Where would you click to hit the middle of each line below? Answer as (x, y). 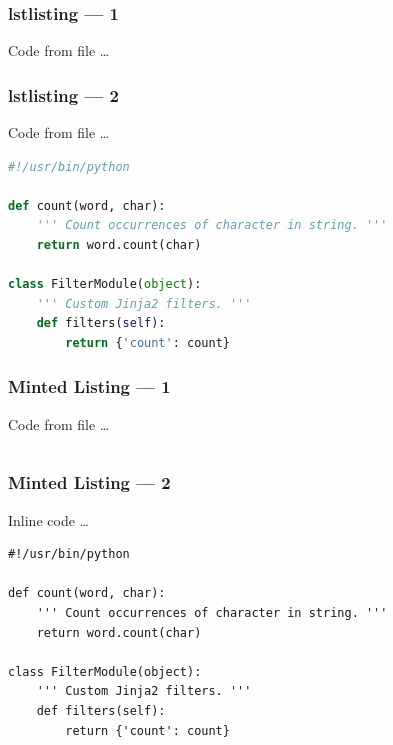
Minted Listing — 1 (89, 386)
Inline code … (48, 519)
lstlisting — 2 (63, 94)
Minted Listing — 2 (89, 482)
